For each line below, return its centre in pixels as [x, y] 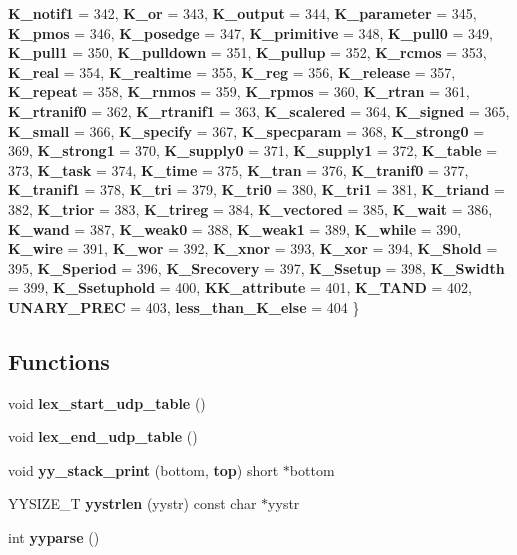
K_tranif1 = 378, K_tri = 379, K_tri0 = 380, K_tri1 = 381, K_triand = [256, 189]
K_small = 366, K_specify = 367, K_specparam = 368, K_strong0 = [246, 130]
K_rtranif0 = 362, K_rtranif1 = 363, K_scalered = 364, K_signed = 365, [259, 110]
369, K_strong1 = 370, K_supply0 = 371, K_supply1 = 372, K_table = [253, 150]
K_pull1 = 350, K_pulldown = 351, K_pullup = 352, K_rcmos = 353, [247, 52]
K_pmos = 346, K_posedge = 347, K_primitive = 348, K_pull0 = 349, [250, 32]
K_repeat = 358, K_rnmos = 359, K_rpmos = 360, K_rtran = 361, [239, 91]
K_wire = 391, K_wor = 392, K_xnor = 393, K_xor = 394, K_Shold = [253, 248]
